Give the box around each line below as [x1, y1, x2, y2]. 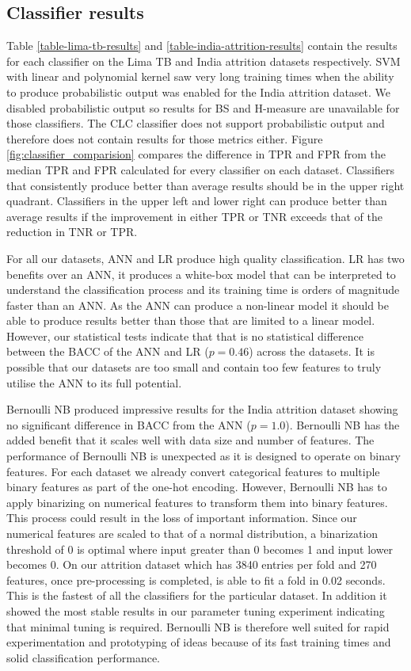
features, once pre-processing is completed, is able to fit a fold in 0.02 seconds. [6, 571, 386, 588]
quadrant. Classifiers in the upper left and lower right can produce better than [6, 193, 387, 209]
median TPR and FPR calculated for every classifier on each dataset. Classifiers [6, 161, 394, 177]
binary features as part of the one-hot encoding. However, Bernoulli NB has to [6, 478, 387, 495]
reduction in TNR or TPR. [6, 223, 138, 240]
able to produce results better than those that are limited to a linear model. [6, 312, 375, 329]
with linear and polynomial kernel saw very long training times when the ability [6, 68, 394, 85]
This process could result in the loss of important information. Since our [6, 509, 357, 526]
